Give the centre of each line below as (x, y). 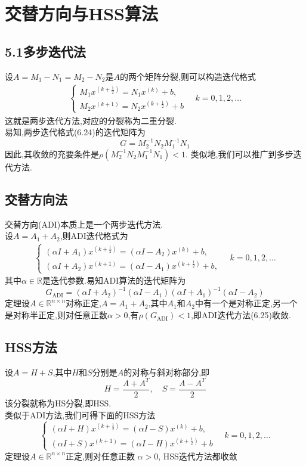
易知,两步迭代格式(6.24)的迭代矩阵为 (75, 132)
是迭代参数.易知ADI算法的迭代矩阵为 (114, 280)
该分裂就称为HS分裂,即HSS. (58, 403)
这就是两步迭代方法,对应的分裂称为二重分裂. (91, 120)
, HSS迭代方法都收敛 (198, 456)
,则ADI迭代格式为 (94, 236)
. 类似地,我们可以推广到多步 (239, 153)
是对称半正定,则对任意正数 (56, 315)
